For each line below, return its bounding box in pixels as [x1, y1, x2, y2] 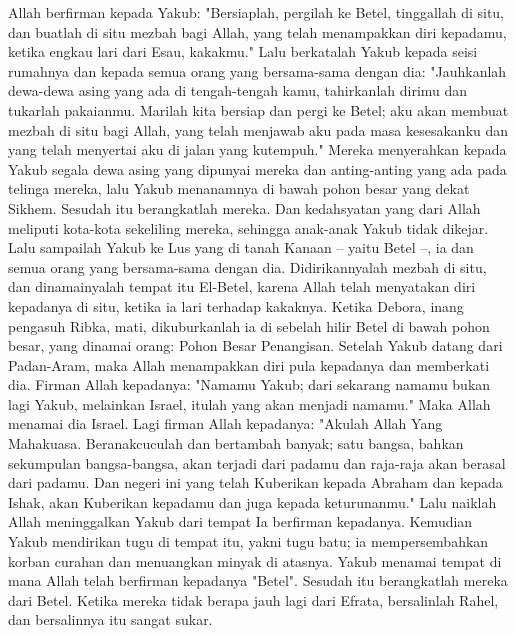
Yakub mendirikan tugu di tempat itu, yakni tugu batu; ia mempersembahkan [8, 531, 489, 552]
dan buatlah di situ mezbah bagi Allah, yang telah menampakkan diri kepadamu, [8, 21, 507, 42]
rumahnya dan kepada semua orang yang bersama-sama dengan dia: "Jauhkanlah [8, 60, 507, 81]
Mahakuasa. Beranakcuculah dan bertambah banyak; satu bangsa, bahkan [8, 433, 464, 454]
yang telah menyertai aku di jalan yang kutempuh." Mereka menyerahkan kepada [8, 139, 507, 160]
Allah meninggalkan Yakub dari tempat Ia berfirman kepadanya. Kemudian [8, 511, 473, 532]
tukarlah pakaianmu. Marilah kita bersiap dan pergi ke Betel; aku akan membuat [8, 99, 509, 120]
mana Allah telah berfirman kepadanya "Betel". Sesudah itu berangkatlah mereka [8, 570, 508, 591]
